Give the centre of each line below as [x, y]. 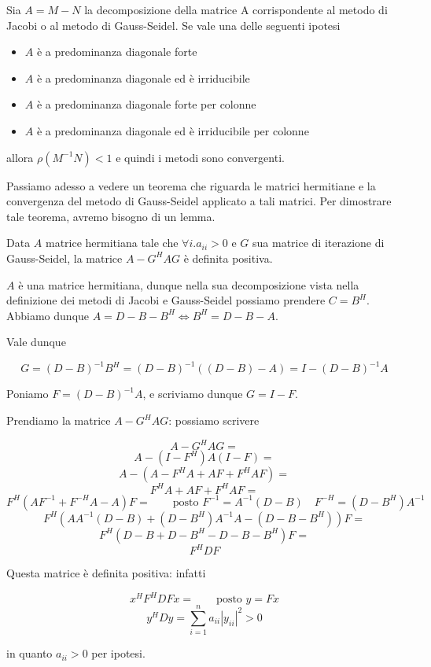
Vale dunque [36, 342]
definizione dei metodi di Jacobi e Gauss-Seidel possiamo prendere [166, 300]
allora [20, 157]
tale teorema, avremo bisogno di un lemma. [111, 216]
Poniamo [28, 394]
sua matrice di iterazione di [319, 243]
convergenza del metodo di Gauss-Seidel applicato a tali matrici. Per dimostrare [199, 201]
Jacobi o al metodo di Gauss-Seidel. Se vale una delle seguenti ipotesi [173, 25]
